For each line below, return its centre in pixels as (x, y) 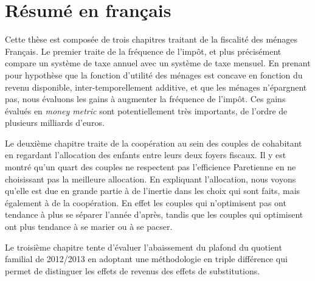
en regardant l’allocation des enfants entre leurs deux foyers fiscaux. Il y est (146, 155)
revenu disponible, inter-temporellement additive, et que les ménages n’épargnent (156, 87)
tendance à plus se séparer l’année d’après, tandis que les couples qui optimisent (154, 214)
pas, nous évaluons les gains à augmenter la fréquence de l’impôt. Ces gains (145, 99)
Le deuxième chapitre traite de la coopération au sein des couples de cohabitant (154, 143)
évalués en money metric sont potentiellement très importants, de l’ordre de (146, 110)
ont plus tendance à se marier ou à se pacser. (89, 227)
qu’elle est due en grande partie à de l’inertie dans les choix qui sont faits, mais (153, 191)
